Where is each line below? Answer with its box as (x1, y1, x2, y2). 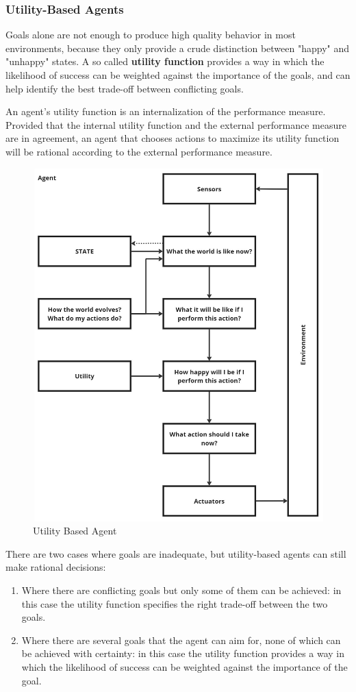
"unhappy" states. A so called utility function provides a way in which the (5, 54, 325, 69)
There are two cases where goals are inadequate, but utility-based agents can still (5, 546, 346, 560)
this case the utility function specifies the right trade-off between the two (21, 596, 328, 610)
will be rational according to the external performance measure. (5, 144, 272, 158)
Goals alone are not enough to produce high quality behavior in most (5, 27, 296, 42)
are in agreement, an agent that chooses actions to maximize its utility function (5, 131, 340, 145)
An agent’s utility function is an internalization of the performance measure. (5, 104, 326, 119)
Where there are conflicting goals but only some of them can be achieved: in (21, 582, 342, 597)
